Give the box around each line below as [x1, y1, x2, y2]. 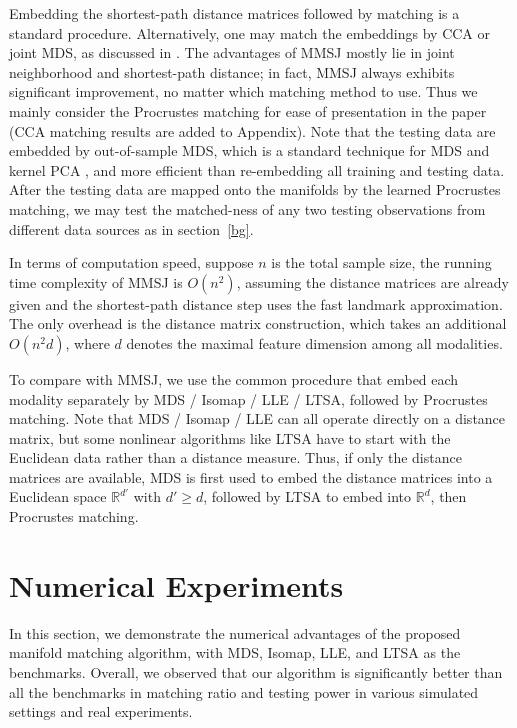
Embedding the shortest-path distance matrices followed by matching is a [9, 3, 460, 23]
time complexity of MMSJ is [9, 271, 183, 292]
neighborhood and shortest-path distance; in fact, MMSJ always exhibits [9, 61, 455, 82]
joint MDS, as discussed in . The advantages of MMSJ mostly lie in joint [9, 42, 455, 63]
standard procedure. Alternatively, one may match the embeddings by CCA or [9, 22, 491, 43]
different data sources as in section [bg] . [9, 218, 254, 239]
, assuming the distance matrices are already [236, 271, 509, 292]
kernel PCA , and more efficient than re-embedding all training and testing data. [9, 159, 505, 180]
